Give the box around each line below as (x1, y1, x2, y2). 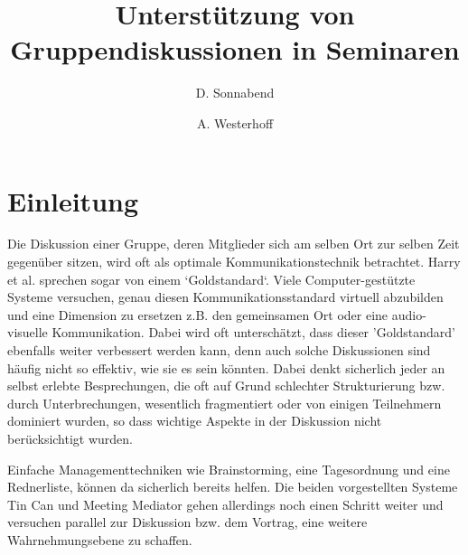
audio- (391, 305, 426, 324)
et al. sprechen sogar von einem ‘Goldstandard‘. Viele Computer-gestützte (7, 269, 416, 288)
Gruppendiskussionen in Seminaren (10, 31, 460, 68)
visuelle (7, 323, 48, 342)
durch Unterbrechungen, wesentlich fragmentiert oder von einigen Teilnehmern (7, 393, 442, 412)
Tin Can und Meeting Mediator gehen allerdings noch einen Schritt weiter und (7, 494, 444, 513)
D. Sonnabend (195, 83, 275, 102)
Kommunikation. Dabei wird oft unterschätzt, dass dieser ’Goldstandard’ (51, 323, 456, 342)
